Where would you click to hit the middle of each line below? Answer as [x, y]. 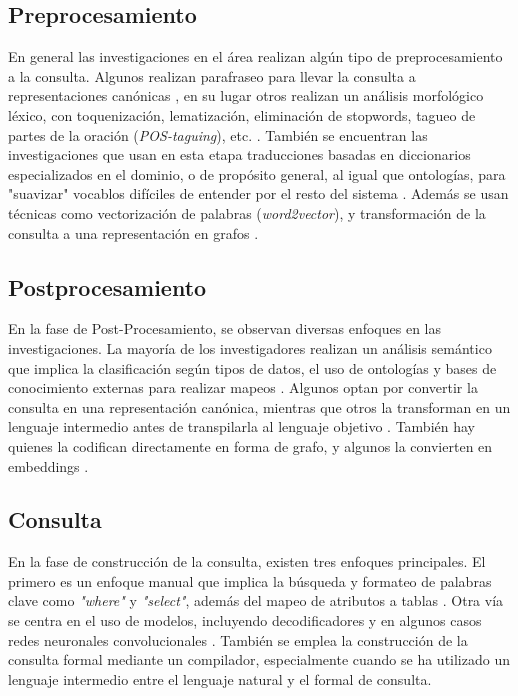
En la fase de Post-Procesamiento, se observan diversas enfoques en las [225, 328]
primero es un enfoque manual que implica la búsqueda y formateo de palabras [250, 580]
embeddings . [48, 465]
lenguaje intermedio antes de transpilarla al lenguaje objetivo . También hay [241, 426]
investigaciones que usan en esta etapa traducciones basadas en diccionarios [239, 154]
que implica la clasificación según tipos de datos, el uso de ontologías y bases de [252, 367]
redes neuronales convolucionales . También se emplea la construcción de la [238, 639]
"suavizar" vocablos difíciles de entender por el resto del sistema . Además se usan [258, 193]
